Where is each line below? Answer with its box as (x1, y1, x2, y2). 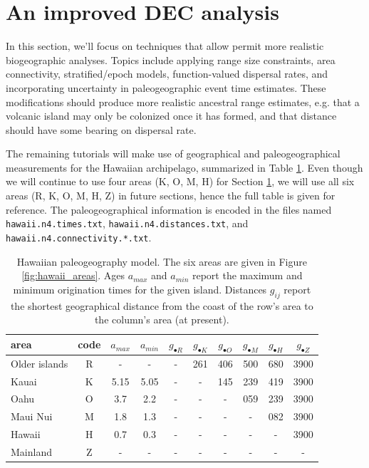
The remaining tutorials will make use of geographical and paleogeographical (6, 146, 341, 161)
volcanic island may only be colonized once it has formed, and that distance (6, 108, 337, 123)
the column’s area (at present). (94, 312, 229, 327)
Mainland (11, 444, 52, 459)
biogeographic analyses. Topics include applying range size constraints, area (6, 52, 336, 67)
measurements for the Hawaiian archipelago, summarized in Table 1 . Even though (6, 160, 363, 175)
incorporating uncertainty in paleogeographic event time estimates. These (6, 80, 326, 95)
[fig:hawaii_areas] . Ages (21, 268, 125, 283)
